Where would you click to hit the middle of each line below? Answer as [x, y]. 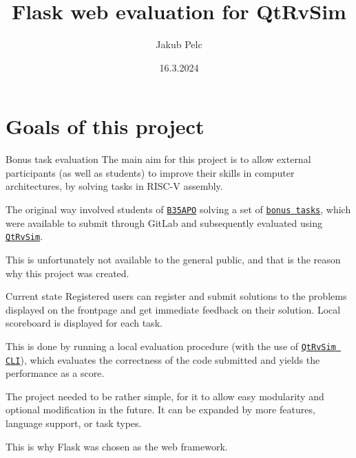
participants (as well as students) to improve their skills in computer [150, 172]
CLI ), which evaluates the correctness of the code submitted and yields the [163, 359]
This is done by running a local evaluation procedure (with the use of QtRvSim [171, 346]
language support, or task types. [74, 423]
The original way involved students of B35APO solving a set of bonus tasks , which [178, 209]
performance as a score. [55, 373]
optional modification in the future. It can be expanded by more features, [160, 410]
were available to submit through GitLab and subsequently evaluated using [164, 222]
